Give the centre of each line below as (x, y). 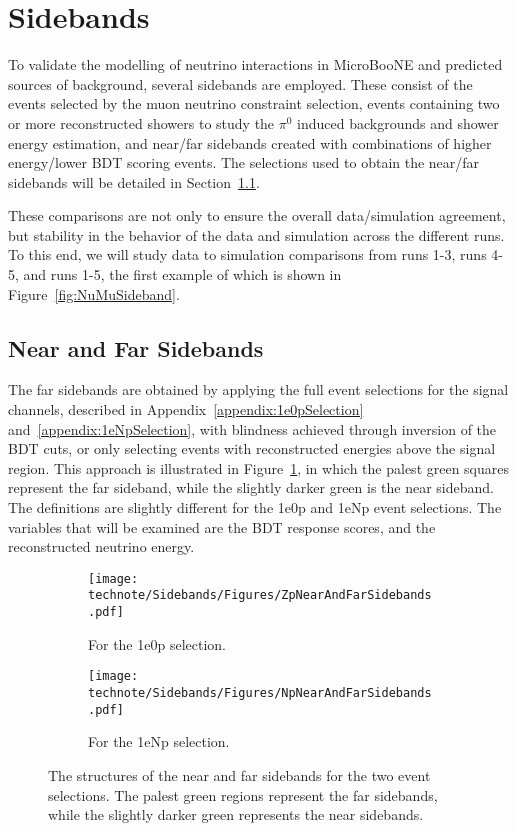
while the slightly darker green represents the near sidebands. (236, 814)
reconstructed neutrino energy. (101, 546)
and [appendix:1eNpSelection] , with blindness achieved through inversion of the (252, 428)
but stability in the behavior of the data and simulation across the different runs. (256, 234)
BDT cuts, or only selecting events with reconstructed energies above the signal (252, 448)
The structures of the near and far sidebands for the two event (239, 774)
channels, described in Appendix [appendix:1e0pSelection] (186, 409)
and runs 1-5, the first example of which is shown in (182, 274)
